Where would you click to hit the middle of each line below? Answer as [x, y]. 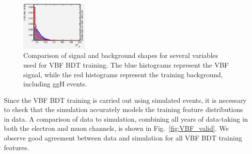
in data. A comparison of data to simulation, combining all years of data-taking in [126, 119]
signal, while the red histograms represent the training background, [123, 74]
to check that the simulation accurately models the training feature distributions [124, 109]
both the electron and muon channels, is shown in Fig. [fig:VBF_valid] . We [116, 128]
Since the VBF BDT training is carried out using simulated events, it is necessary [125, 100]
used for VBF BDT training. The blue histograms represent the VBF [126, 64]
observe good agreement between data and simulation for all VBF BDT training [123, 138]
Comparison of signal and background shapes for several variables [121, 55]
